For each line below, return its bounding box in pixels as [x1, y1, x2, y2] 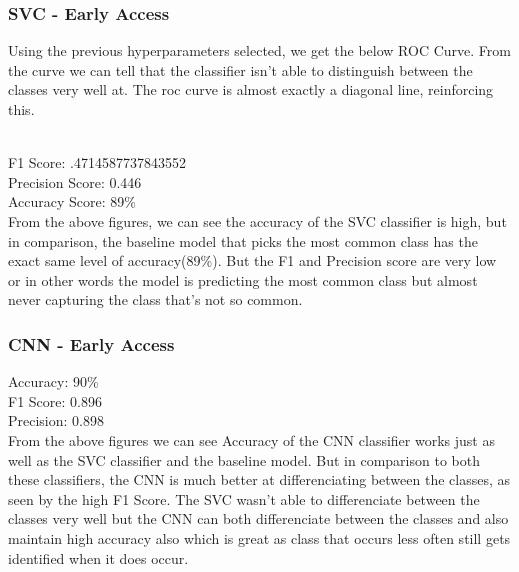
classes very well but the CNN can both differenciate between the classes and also [8, 508, 509, 529]
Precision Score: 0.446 [8, 171, 142, 192]
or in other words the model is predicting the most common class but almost [8, 269, 478, 290]
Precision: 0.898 [8, 410, 104, 431]
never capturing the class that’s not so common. [8, 289, 303, 310]
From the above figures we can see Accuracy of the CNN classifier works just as [8, 429, 495, 450]
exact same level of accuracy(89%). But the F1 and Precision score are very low [8, 250, 497, 271]
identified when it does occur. [8, 547, 189, 568]
